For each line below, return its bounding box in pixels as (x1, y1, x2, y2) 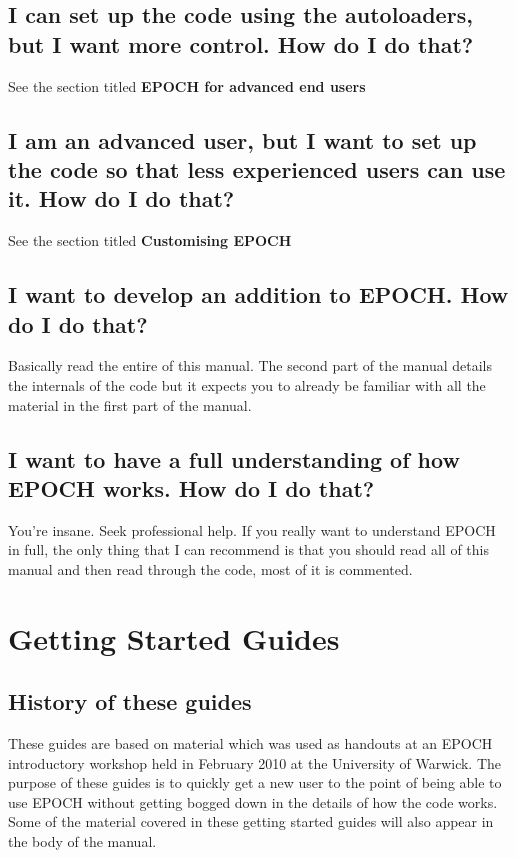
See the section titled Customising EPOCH (8, 230, 292, 251)
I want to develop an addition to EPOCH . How (8, 279, 509, 310)
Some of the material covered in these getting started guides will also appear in (8, 811, 494, 832)
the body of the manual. (8, 831, 157, 852)
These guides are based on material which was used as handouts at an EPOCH (8, 733, 493, 754)
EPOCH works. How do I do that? (8, 472, 375, 503)
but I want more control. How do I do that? (8, 28, 474, 59)
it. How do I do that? (8, 183, 235, 214)
